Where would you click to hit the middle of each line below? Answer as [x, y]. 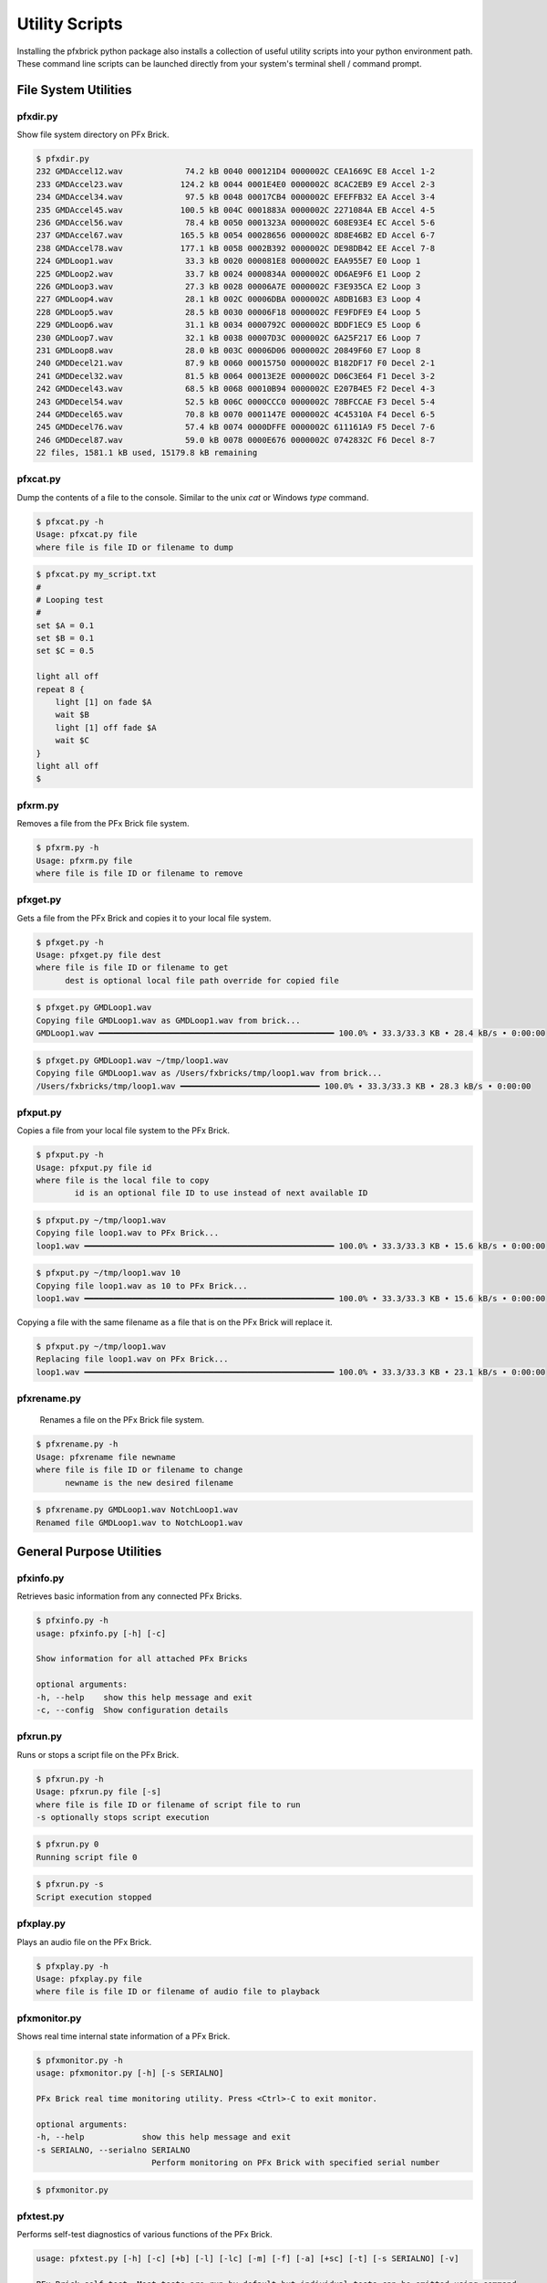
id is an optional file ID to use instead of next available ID [221, 1193]
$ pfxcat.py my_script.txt [96, 574]
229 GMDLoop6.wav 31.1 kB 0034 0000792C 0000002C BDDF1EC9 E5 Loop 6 [228, 325]
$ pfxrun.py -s [70, 1884]
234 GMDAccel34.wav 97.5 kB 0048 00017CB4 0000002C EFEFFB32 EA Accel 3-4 [236, 197]
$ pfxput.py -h [70, 1155]
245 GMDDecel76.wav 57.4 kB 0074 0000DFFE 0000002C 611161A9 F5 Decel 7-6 [236, 427]
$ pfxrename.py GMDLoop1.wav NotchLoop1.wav [137, 1510]
